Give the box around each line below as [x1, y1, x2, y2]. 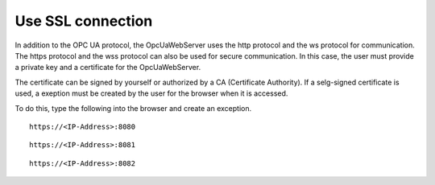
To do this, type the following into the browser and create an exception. [14, 103, 252, 113]
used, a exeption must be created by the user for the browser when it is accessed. [14, 88, 288, 98]
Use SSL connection [14, 12, 153, 30]
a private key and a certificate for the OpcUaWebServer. [14, 63, 201, 72]
